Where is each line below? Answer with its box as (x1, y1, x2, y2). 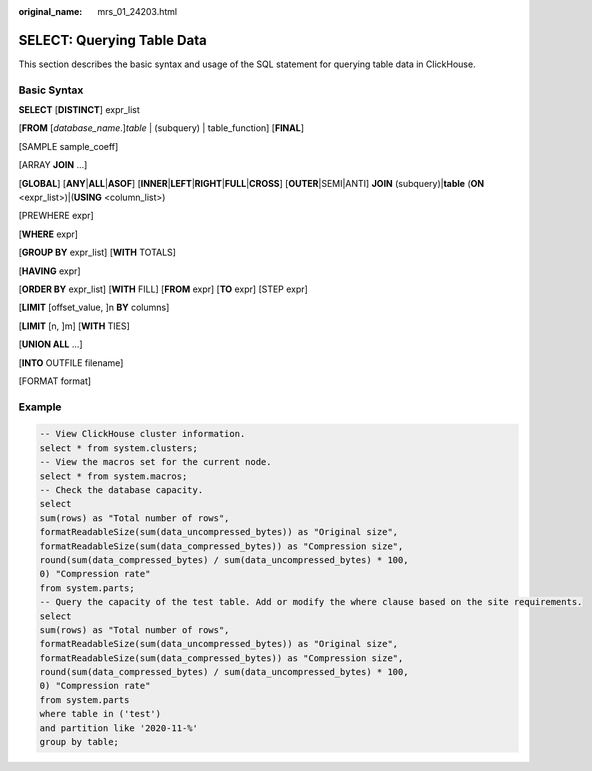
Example (18, 400, 62, 414)
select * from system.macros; (39, 470, 188, 482)
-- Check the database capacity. (39, 485, 204, 496)
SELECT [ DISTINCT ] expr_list (18, 104, 140, 116)
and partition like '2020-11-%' (39, 722, 199, 734)
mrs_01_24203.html (97, 6, 178, 17)
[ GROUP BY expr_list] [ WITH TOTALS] (18, 246, 177, 259)
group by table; (39, 736, 120, 748)
